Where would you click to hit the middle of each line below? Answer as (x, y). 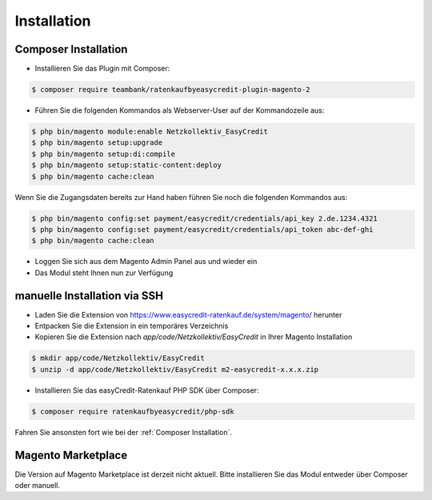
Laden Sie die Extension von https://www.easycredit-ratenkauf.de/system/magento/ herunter (188, 314)
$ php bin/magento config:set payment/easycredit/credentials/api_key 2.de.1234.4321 (204, 218)
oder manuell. (37, 486)
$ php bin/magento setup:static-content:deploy (126, 165)
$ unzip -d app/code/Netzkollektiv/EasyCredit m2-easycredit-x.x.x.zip (175, 369)
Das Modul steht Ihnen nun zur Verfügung (104, 273)
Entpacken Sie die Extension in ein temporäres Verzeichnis (132, 326)
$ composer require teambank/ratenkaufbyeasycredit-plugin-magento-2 (171, 90)
